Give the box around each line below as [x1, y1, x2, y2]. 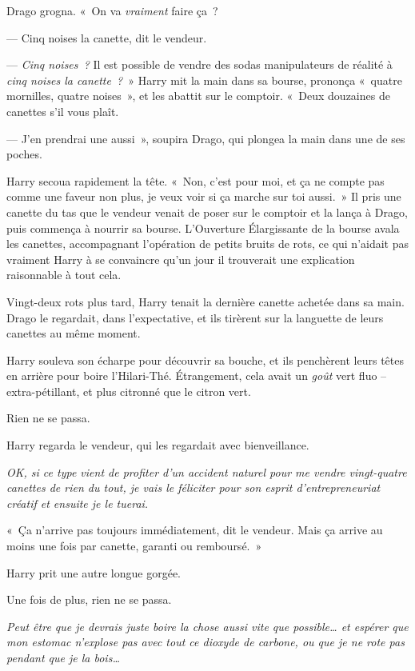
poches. [6, 146, 42, 162]
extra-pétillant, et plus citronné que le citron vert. [6, 382, 251, 399]
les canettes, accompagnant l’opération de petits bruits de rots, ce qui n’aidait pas [6, 235, 409, 252]
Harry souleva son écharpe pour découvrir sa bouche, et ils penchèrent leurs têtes [6, 351, 404, 368]
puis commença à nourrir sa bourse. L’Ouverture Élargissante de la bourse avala [6, 219, 400, 236]
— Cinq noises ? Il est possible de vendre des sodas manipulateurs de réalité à [6, 56, 393, 73]
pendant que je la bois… [6, 649, 120, 665]
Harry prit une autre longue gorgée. [6, 564, 181, 581]
